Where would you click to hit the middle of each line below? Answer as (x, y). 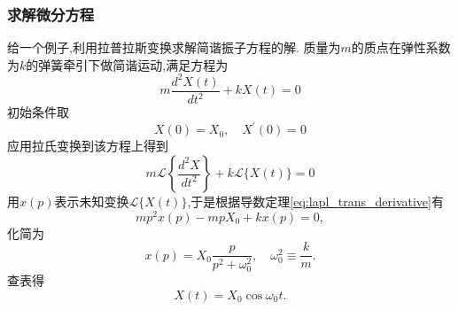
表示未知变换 (92, 201)
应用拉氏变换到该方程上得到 (88, 146)
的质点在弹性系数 (401, 47)
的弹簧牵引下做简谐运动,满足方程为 (127, 64)
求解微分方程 (51, 14)
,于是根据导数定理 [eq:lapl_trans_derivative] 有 (315, 201)
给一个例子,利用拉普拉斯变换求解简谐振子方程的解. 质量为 (174, 47)
